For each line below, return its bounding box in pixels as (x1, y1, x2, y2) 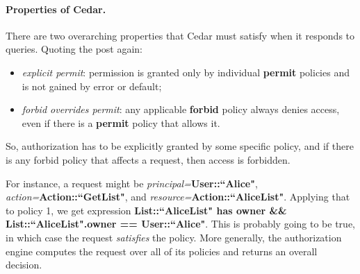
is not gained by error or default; (22, 78, 162, 93)
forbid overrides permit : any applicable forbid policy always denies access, (22, 102, 340, 117)
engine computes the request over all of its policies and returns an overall (6, 243, 318, 258)
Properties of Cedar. (6, 1, 106, 16)
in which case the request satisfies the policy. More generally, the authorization (6, 230, 342, 244)
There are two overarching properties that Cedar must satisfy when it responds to (6, 28, 355, 42)
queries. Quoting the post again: (6, 42, 142, 56)
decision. (6, 257, 42, 272)
